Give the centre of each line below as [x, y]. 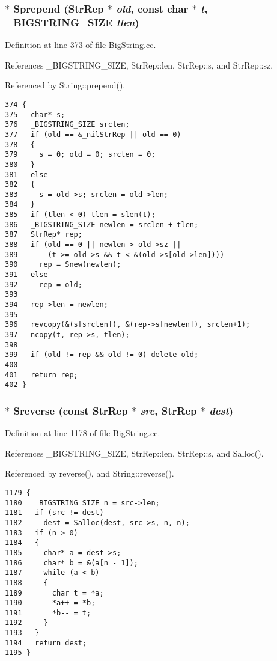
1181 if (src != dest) [54, 513]
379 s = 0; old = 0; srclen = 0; [80, 155]
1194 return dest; [46, 643]
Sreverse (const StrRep [71, 410]
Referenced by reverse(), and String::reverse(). [90, 473]
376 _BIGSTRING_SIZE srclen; [67, 125]
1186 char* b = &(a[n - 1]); [72, 563]
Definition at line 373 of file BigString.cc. [81, 45]
